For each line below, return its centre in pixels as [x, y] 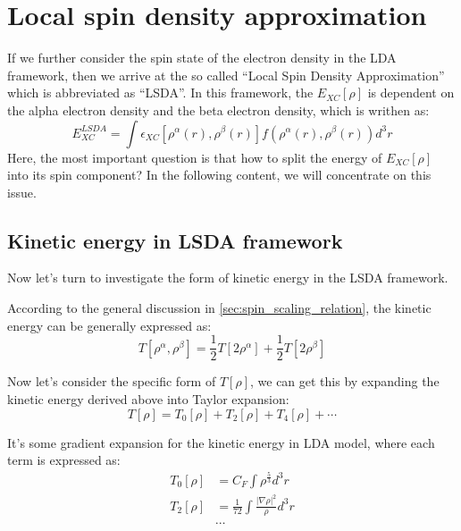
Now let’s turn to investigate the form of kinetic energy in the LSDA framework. [228, 278]
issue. [22, 192]
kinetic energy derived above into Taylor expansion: [148, 398]
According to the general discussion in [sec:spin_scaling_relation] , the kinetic [219, 308]
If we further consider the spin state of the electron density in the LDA [202, 58]
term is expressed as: [64, 460]
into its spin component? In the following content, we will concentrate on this [219, 175]
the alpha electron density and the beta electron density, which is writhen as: [218, 110]
